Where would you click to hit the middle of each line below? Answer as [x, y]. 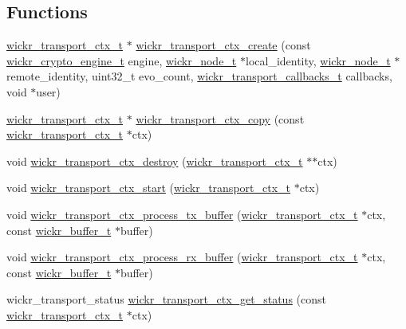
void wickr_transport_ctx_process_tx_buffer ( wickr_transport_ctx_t [182, 214]
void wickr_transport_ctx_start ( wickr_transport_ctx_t [149, 188]
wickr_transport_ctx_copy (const [220, 118]
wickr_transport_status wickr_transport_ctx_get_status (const [166, 299]
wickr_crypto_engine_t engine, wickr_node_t [122, 60]
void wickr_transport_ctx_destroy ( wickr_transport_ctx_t [155, 161]
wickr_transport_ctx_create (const [223, 45]
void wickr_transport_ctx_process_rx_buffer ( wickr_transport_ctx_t [182, 257]
